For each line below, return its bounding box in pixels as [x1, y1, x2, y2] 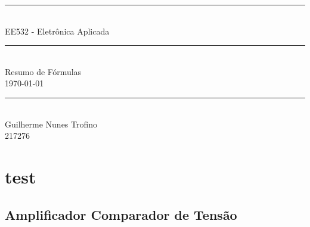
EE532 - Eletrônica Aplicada [5, 24, 110, 37]
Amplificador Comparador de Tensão [5, 205, 237, 223]
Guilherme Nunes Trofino [5, 117, 98, 130]
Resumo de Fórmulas [5, 65, 82, 77]
